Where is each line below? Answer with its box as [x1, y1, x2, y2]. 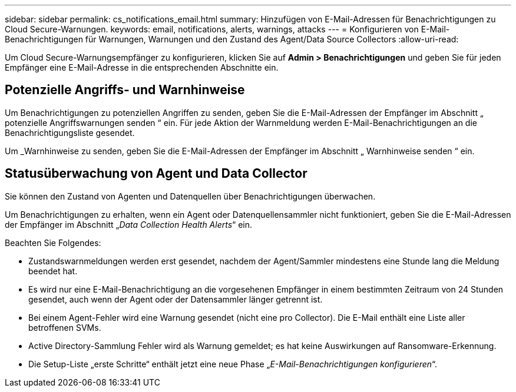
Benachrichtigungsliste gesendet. [5, 127, 135, 138]
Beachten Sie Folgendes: [5, 237, 101, 248]
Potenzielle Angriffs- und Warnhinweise [5, 82, 245, 98]
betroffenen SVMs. [28, 322, 101, 333]
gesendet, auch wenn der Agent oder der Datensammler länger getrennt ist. [28, 294, 323, 304]
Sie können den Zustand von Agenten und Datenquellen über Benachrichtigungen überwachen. [5, 191, 376, 201]
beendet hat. [28, 265, 78, 276]
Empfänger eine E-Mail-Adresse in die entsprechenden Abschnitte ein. [5, 62, 279, 72]
